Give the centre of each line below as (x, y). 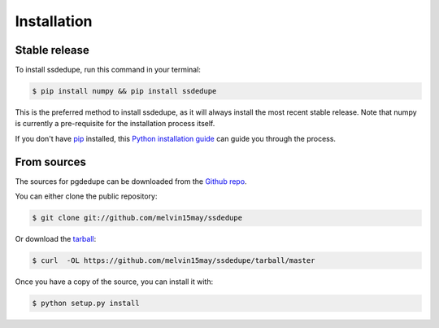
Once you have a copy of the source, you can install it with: (114, 282)
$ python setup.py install (86, 304)
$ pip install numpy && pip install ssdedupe (124, 91)
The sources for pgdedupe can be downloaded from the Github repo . (131, 181)
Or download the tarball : (56, 239)
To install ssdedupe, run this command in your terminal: (108, 70)
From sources (51, 162)
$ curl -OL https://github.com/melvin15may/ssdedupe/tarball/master (174, 261)
